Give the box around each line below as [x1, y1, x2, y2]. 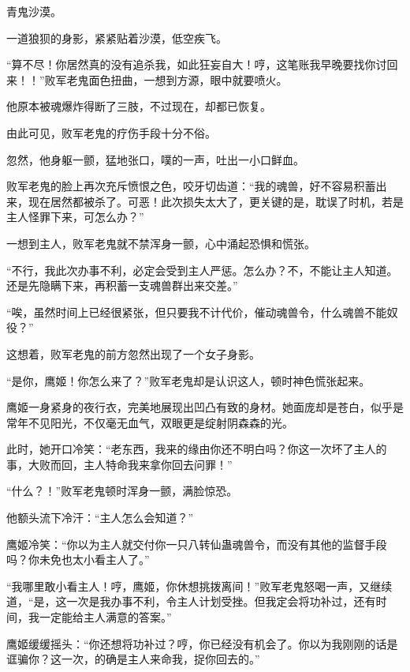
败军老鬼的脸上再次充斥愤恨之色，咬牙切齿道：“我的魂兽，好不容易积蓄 [6, 178, 376, 194]
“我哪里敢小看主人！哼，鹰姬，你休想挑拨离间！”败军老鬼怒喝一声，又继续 [6, 577, 393, 594]
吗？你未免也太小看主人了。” [6, 551, 150, 568]
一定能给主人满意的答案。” [39, 609, 172, 625]
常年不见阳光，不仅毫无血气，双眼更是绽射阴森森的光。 [6, 414, 293, 430]
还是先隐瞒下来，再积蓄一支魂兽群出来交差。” [6, 277, 238, 294]
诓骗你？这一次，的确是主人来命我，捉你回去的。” [6, 651, 260, 667]
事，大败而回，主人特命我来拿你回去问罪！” [6, 456, 233, 472]
